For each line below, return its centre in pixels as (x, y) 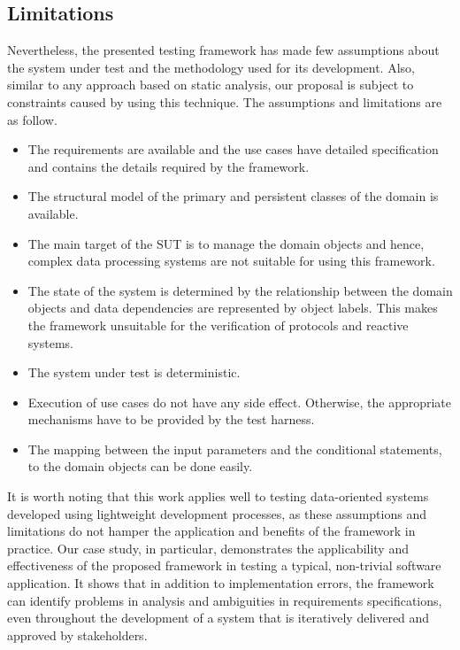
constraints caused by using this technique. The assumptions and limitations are (225, 101)
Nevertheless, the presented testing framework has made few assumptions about (223, 50)
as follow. (32, 119)
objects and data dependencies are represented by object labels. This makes (233, 308)
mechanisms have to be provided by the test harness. (171, 419)
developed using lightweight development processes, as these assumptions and (217, 513)
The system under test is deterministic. (134, 372)
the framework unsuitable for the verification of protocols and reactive (218, 325)
